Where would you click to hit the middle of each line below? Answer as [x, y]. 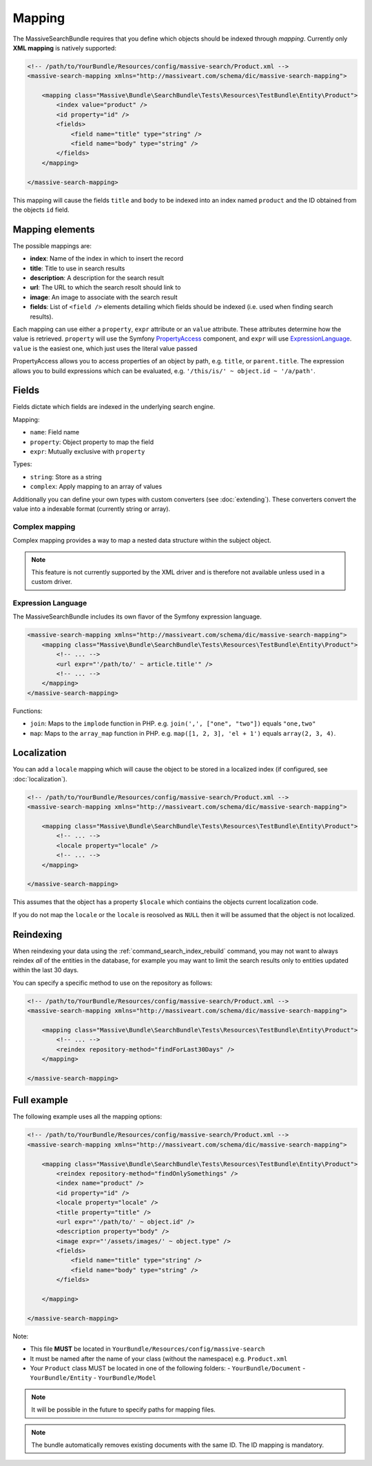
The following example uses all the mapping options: [87, 1116]
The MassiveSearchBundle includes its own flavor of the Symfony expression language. [137, 616]
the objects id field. [41, 210]
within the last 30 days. [46, 970]
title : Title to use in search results [77, 268]
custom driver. [52, 582]
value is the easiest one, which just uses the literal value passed [105, 348]
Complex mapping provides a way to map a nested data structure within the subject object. [142, 541]
